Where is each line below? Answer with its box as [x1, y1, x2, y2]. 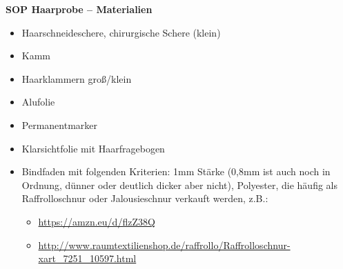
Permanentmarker [21, 117, 97, 132]
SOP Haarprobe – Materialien [6, 2, 153, 16]
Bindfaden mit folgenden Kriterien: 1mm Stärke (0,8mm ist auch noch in [21, 164, 331, 179]
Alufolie [21, 94, 55, 109]
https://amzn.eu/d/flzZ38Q [38, 214, 155, 228]
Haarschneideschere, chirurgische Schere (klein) [21, 25, 221, 39]
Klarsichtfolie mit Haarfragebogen [21, 141, 165, 155]
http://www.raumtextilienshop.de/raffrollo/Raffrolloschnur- [38, 237, 291, 252]
